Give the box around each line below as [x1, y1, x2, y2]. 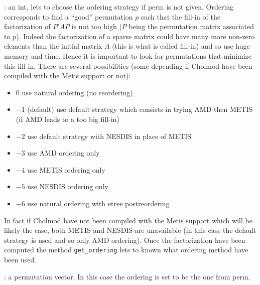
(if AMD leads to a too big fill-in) [16, 113, 119, 124]
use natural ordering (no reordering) [22, 87, 133, 97]
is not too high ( [71, 21, 122, 32]
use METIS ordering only [27, 164, 105, 175]
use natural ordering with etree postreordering [27, 198, 170, 208]
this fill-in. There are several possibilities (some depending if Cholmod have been [4, 60, 252, 71]
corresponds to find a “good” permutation [4, 11, 133, 22]
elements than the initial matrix [4, 41, 102, 51]
